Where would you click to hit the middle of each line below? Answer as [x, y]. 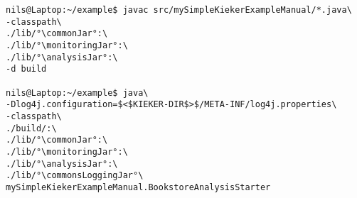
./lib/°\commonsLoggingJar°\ [75, 176]
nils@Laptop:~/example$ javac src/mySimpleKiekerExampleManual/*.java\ [179, 10]
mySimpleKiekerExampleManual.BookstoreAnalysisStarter [138, 187]
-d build [26, 69]
